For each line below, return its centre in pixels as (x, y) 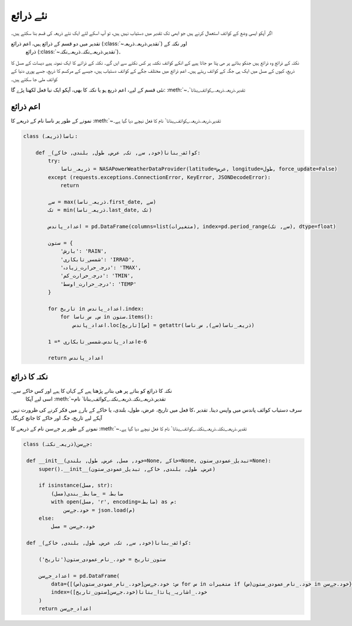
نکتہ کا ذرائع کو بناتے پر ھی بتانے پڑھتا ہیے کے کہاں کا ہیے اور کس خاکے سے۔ (92, 391)
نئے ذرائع (29, 15)
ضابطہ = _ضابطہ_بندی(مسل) (87, 494)
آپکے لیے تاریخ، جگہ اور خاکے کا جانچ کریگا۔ (57, 418)
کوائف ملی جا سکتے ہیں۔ (34, 79)
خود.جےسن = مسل (73, 526)
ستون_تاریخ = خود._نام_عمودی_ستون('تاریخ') (102, 559)
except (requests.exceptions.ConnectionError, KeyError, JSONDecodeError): (159, 177)
